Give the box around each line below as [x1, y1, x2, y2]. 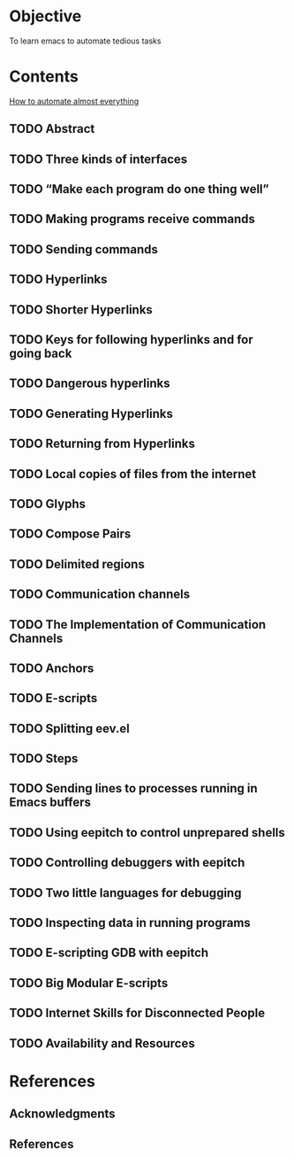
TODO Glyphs [9, 496, 87, 511]
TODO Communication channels [9, 587, 191, 602]
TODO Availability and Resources [9, 1036, 196, 1051]
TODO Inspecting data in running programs [9, 915, 252, 930]
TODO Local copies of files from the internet [9, 467, 257, 482]
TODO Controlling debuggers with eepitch [9, 855, 245, 870]
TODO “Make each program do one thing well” [9, 181, 269, 197]
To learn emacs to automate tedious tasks [9, 35, 162, 46]
